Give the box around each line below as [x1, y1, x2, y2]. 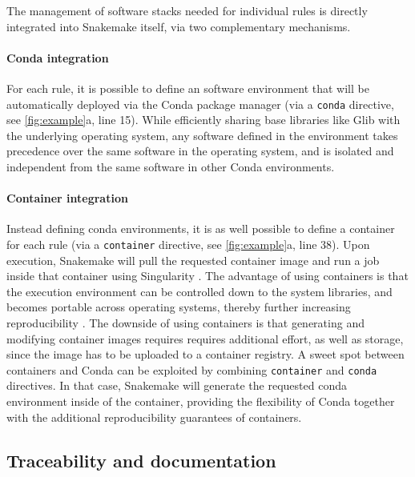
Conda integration [6, 49, 109, 66]
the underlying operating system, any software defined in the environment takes [6, 126, 398, 143]
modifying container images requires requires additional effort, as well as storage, [6, 330, 404, 347]
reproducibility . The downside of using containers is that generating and [6, 315, 365, 331]
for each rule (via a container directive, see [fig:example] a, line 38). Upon [6, 236, 370, 252]
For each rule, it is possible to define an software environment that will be [6, 79, 369, 96]
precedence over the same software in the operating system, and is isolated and [6, 142, 394, 159]
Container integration [6, 190, 128, 206]
